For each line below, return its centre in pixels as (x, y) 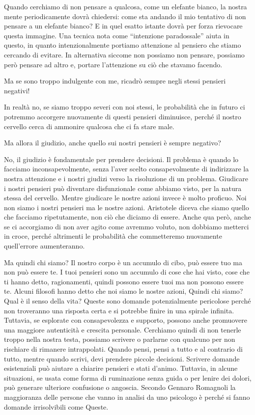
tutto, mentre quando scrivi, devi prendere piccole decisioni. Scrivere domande (122, 358)
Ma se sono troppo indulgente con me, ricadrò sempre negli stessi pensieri (115, 81)
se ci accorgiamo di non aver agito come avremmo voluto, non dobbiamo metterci (127, 226)
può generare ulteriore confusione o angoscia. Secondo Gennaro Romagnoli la (120, 387)
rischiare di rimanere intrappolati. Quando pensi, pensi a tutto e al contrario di (123, 349)
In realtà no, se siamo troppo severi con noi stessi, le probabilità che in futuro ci (125, 107)
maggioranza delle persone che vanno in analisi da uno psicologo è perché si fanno (127, 397)
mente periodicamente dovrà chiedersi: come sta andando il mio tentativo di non (125, 16)
